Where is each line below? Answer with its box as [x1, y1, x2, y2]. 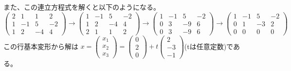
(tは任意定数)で [184, 41, 233, 51]
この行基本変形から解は [3, 41, 78, 51]
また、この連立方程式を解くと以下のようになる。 [3, 2, 160, 12]
